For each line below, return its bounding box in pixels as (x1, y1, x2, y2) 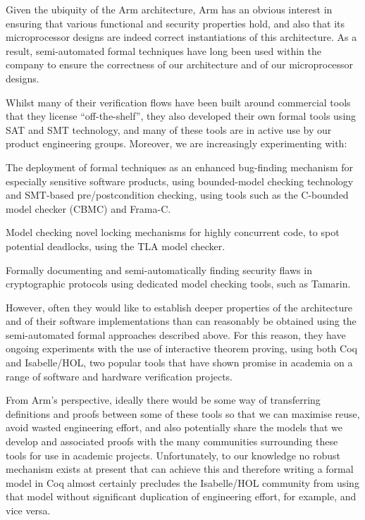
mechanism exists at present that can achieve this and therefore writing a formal (6, 462, 354, 476)
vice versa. (6, 503, 51, 517)
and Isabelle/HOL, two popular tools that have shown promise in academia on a (6, 355, 353, 370)
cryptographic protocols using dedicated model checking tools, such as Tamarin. (6, 276, 351, 291)
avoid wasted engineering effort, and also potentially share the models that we (6, 420, 342, 435)
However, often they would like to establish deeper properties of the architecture (6, 299, 352, 314)
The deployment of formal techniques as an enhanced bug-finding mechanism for (6, 159, 354, 174)
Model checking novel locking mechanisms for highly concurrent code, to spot (6, 225, 340, 240)
